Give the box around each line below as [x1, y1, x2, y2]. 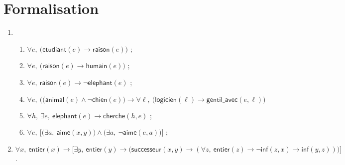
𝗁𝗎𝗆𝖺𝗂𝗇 [86, 63, 108, 70]
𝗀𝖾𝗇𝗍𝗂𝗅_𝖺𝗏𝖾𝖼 [206, 96, 238, 103]
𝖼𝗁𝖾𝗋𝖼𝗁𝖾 [103, 112, 125, 120]
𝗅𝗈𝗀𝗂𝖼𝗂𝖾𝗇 [155, 96, 177, 103]
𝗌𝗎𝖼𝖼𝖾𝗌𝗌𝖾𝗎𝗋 [131, 146, 162, 153]
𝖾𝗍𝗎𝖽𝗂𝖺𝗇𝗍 [42, 46, 67, 53]
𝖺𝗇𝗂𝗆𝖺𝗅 [45, 96, 65, 103]
